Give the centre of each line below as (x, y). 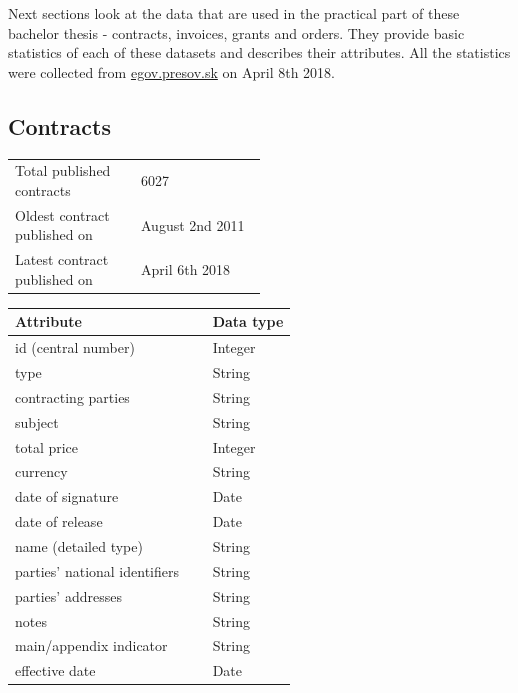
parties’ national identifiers (97, 570)
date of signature (67, 496)
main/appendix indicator (91, 645)
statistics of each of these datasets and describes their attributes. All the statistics (259, 52)
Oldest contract (62, 214)
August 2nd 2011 (193, 224)
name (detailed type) (79, 545)
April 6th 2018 (186, 269)
